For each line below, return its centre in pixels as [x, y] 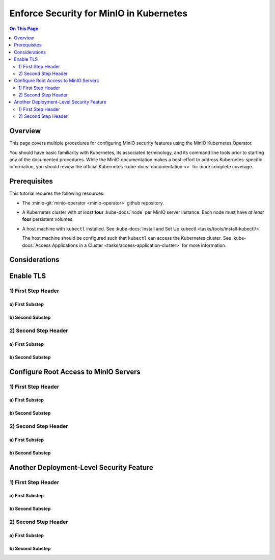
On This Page [24, 29]
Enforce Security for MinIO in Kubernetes [99, 13]
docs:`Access [36, 245]
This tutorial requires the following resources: [57, 193]
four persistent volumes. [48, 219]
